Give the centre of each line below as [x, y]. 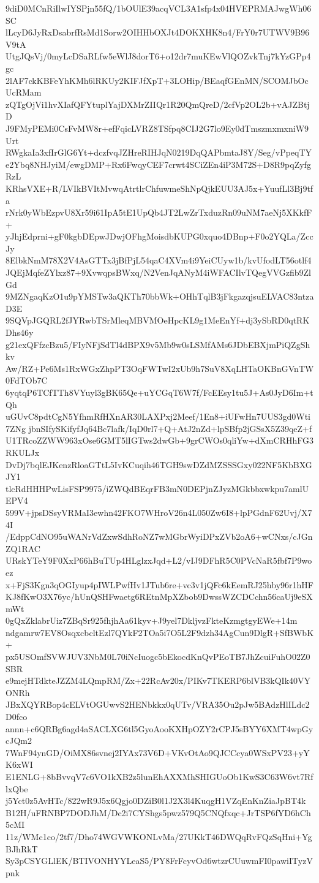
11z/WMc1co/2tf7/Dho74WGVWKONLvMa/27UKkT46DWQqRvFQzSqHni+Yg [159, 836]
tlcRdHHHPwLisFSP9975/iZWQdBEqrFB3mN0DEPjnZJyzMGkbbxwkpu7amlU [157, 488]
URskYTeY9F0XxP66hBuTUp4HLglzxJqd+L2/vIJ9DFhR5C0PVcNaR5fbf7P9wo [159, 560]
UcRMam [24, 92]
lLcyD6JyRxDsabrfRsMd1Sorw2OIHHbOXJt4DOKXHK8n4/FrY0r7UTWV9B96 [158, 32]
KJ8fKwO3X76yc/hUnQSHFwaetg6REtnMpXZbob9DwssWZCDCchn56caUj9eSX [159, 597]
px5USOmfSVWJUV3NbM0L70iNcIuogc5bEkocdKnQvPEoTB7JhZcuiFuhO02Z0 [158, 657]
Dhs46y [20, 332]
